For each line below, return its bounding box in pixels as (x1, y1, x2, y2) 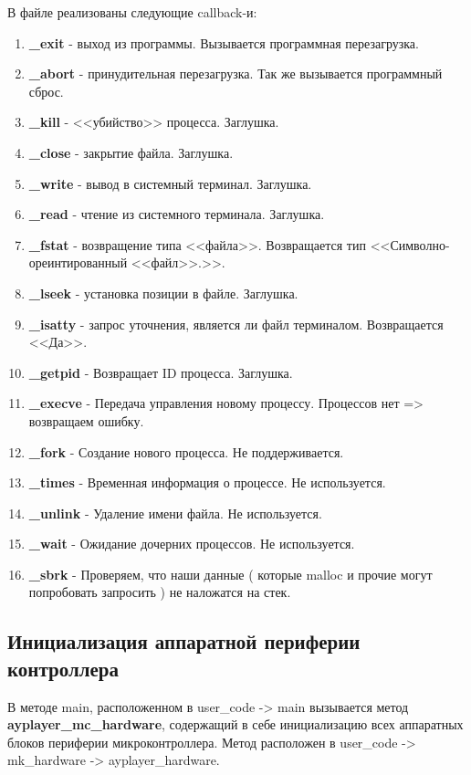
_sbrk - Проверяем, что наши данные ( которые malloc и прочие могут (28, 564, 433, 583)
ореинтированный (28, 253, 128, 272)
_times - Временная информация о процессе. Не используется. (28, 473, 386, 492)
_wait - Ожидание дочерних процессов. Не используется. (28, 534, 355, 553)
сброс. (28, 81, 64, 100)
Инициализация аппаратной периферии (7, 627, 361, 655)
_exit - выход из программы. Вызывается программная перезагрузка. (28, 33, 419, 52)
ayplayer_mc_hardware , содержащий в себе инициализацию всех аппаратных (7, 715, 464, 734)
